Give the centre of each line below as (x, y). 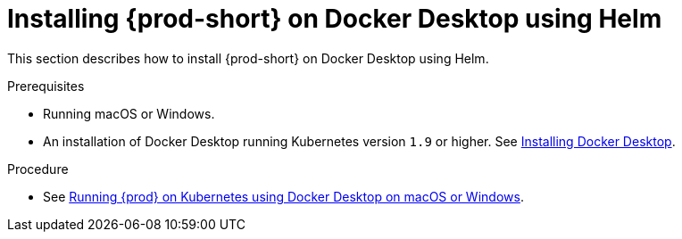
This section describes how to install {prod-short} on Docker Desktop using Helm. (248, 58)
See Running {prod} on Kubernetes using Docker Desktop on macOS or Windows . (283, 196)
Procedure (38, 169)
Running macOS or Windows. (129, 113)
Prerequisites (46, 86)
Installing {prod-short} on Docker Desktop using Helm (335, 19)
